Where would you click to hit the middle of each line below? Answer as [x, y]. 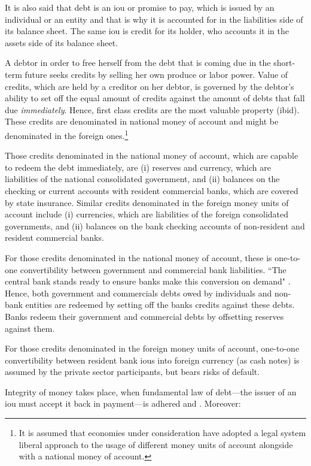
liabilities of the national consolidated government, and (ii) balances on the [142, 179]
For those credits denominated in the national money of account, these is [138, 257]
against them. [30, 328]
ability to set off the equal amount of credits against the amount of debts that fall [155, 98]
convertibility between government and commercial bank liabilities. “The [153, 269]
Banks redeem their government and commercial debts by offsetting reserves [144, 316]
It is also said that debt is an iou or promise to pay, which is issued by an [140, 7]
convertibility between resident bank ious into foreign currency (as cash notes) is [152, 360]
